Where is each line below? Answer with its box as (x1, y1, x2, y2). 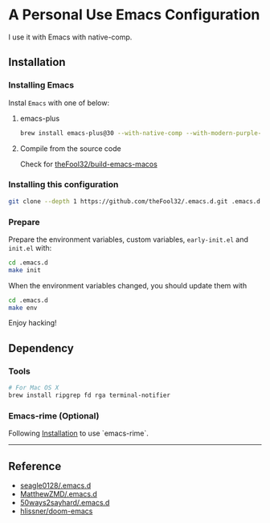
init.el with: (8, 243, 52, 252)
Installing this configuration (8, 179, 119, 190)
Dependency (8, 341, 74, 355)
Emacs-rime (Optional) (8, 410, 100, 421)
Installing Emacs (8, 80, 75, 91)
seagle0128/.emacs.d (19, 480, 92, 491)
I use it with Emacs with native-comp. (8, 32, 133, 42)
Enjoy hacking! (8, 318, 58, 328)
